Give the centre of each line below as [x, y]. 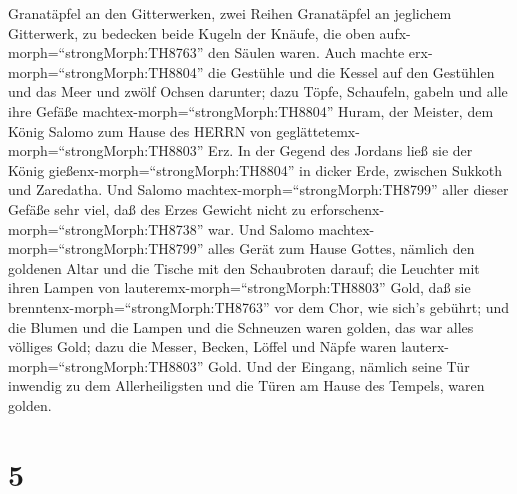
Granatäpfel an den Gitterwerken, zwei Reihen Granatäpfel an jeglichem [230, 13]
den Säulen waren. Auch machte [306, 52]
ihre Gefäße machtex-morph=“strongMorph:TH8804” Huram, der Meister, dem [251, 110]
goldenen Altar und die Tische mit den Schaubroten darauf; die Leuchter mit [244, 267]
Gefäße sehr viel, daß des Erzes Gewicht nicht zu [157, 208]
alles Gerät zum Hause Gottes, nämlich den [341, 248]
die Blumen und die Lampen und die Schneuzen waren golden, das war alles [241, 326]
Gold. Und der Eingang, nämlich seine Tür [339, 365]
